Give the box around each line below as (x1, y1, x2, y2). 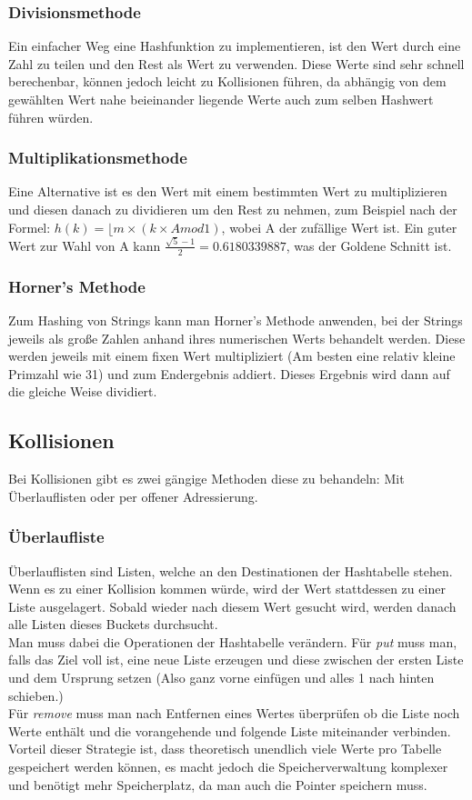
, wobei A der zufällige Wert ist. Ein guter (221, 217, 457, 236)
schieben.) (8, 685, 64, 705)
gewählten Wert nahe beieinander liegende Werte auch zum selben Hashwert (8, 90, 434, 108)
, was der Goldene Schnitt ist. (286, 235, 452, 255)
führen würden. (8, 107, 94, 126)
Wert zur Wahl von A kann (8, 235, 161, 255)
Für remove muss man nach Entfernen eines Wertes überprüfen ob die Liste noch (8, 704, 460, 723)
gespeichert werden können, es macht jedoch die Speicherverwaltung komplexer (8, 757, 448, 776)
